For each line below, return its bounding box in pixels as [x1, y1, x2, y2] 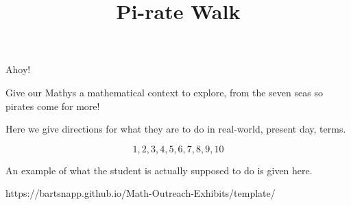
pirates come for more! [5, 98, 100, 113]
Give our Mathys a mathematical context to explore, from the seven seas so [5, 85, 323, 99]
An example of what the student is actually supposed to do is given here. [5, 163, 313, 177]
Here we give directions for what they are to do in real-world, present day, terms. [5, 122, 346, 136]
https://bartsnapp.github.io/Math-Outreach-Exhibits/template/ [5, 186, 276, 200]
